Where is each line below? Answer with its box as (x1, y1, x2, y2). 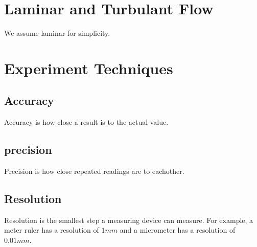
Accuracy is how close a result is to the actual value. (4, 117, 169, 127)
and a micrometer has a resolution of (120, 224, 236, 235)
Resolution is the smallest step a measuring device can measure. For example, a (4, 214, 253, 225)
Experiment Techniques (4, 57, 173, 78)
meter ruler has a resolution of (4, 224, 99, 235)
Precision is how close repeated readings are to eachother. (4, 166, 184, 176)
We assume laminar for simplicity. (4, 28, 110, 38)
